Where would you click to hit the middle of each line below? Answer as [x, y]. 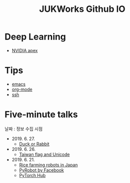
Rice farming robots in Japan [49, 165]
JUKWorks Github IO [82, 9]
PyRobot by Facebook [42, 170]
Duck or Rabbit [34, 144]
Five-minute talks [41, 115]
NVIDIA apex [25, 50]
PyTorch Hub [32, 175]
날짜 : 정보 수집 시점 [24, 129]
